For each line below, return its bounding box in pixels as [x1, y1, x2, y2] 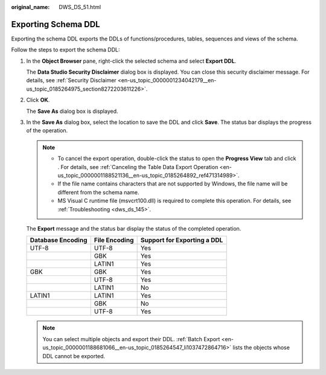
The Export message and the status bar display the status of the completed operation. [26, 225, 241, 232]
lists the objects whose [232, 344, 290, 351]
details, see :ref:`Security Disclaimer [26, 77, 117, 84]
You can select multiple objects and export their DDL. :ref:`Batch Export [42, 335, 220, 342]
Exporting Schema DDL [11, 19, 100, 30]
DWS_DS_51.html [59, 4, 101, 10]
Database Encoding [30, 236, 88, 245]
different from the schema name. [57, 188, 139, 196]
